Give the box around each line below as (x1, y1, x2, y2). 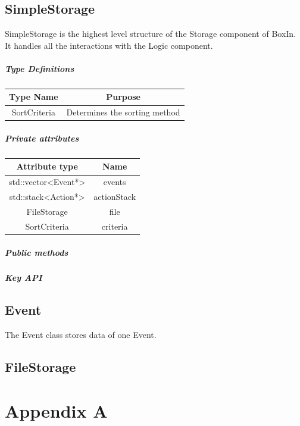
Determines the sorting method (66, 106, 180, 118)
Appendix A (5, 398, 108, 422)
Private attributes (5, 131, 79, 144)
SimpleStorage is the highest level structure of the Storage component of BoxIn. (5, 27, 296, 40)
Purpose (106, 90, 140, 103)
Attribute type (16, 160, 78, 173)
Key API (5, 271, 42, 284)
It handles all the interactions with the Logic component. (5, 39, 213, 51)
